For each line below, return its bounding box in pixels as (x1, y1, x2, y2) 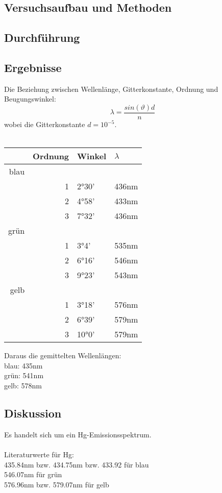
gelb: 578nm (4, 380, 42, 390)
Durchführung (4, 30, 80, 45)
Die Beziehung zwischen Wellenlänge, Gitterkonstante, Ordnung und (4, 83, 218, 94)
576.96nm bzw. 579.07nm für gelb (4, 479, 109, 489)
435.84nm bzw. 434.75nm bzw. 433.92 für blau (4, 459, 149, 470)
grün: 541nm (4, 370, 44, 381)
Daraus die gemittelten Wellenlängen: (4, 350, 121, 361)
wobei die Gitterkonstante (4, 119, 85, 130)
